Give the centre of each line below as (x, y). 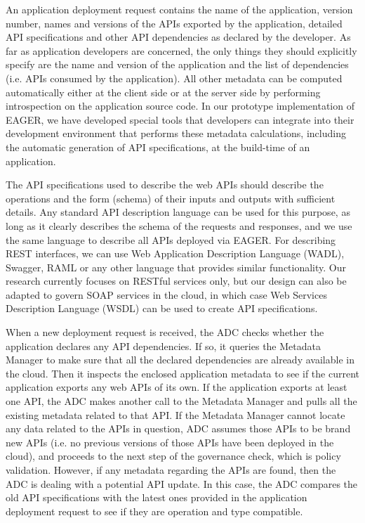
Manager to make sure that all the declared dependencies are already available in (180, 360)
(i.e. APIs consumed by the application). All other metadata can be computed (174, 78)
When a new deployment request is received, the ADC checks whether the (165, 332)
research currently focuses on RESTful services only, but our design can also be (176, 281)
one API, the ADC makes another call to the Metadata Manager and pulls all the (181, 401)
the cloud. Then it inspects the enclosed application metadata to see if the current (182, 373)
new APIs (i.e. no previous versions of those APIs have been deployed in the (170, 442)
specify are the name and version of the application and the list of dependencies (177, 64)
